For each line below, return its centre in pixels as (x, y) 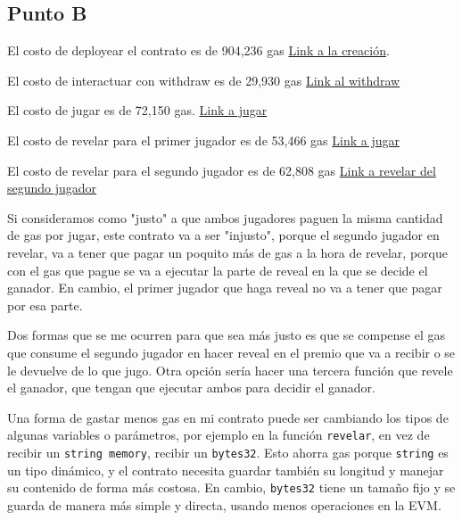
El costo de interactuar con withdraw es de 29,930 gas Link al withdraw (204, 80)
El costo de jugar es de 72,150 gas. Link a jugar (137, 110)
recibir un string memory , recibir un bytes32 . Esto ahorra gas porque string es (228, 452)
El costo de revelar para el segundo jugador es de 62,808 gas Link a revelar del (222, 170)
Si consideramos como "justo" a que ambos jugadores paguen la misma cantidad (225, 217)
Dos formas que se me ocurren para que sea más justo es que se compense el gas (226, 335)
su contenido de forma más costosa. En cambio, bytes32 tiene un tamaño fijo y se (231, 487)
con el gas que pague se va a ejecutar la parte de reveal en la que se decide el (218, 270)
